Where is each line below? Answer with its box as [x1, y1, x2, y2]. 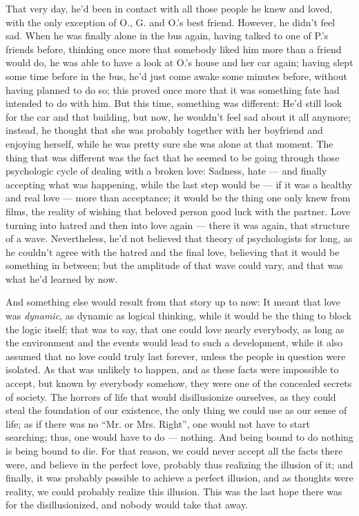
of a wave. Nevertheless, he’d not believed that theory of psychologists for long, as [6, 231, 353, 246]
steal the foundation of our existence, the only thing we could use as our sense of [6, 403, 347, 417]
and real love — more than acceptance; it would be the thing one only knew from [6, 190, 351, 205]
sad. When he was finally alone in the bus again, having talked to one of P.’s [6, 28, 329, 43]
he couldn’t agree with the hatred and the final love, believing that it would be [6, 244, 340, 259]
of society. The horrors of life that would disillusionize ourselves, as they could [6, 389, 336, 404]
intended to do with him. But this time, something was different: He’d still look [6, 96, 342, 110]
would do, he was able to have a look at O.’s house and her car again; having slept [6, 55, 353, 70]
